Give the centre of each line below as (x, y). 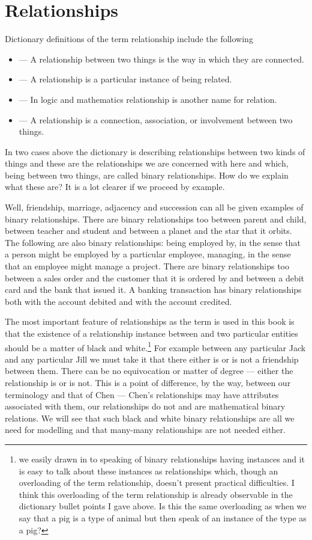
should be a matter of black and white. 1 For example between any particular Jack (155, 346)
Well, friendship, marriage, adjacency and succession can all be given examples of (154, 207)
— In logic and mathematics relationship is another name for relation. (148, 99)
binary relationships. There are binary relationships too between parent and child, (156, 219)
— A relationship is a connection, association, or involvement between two (156, 119)
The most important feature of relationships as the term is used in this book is (150, 321)
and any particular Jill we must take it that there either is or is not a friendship (152, 359)
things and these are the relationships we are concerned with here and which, (147, 163)
